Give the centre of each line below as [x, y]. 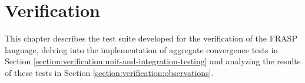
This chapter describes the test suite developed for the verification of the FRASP [151, 38]
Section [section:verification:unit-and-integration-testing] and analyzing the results [153, 61]
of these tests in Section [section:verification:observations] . [109, 72]
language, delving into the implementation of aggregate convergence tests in [142, 49]
